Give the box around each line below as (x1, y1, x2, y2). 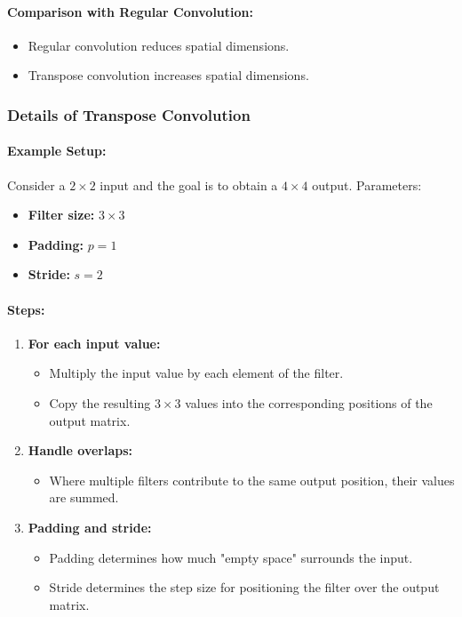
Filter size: (28, 205, 95, 224)
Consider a (7, 175, 66, 194)
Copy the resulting (49, 393, 151, 412)
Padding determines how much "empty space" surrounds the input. (49, 548, 413, 566)
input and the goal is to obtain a (100, 175, 278, 194)
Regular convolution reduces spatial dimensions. (28, 36, 290, 54)
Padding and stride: (28, 517, 152, 536)
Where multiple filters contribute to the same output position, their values (49, 470, 455, 489)
